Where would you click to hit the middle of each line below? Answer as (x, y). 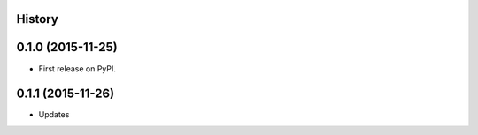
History (38, 19)
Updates (54, 115)
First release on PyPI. (77, 68)
